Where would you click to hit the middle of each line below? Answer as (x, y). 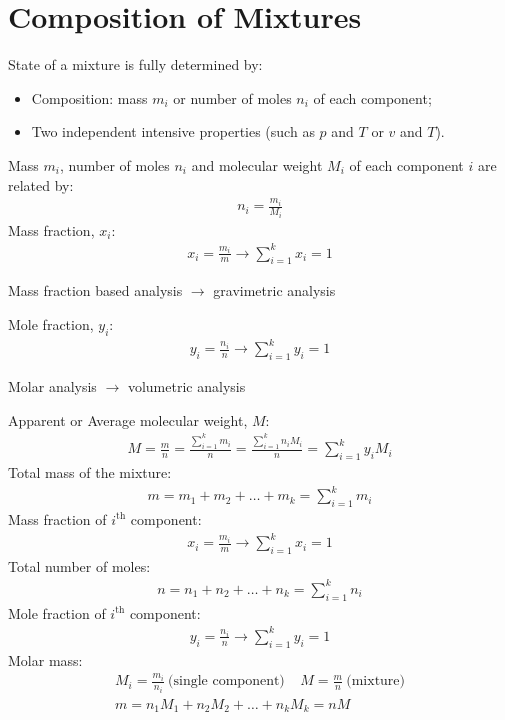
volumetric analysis (186, 386)
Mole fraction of (57, 612)
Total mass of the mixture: (90, 472)
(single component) (226, 681)
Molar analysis (52, 386)
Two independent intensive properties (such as (173, 131)
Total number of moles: (79, 565)
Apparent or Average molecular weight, (128, 419)
